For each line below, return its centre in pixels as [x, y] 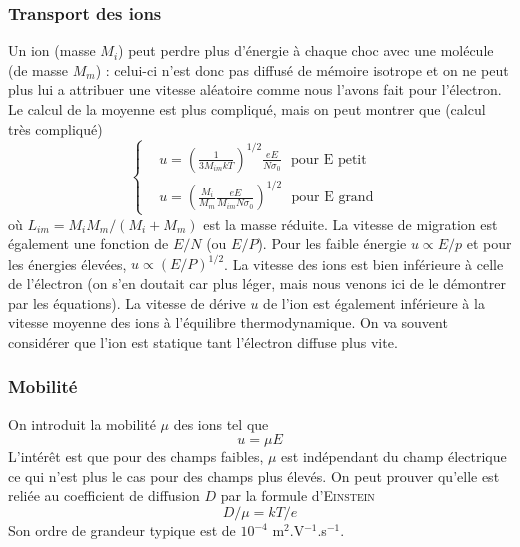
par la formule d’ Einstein [297, 495]
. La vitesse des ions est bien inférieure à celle [364, 263]
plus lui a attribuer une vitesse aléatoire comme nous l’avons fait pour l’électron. [255, 89]
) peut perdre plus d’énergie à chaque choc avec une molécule [306, 50]
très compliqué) [55, 128]
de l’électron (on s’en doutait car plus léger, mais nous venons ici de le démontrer [257, 283]
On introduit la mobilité [82, 423]
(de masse [38, 69]
